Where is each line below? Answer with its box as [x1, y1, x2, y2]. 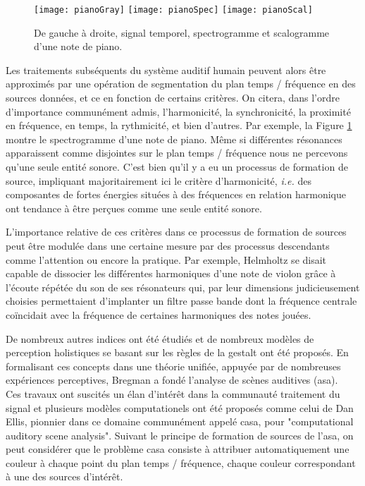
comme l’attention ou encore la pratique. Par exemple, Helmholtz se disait [6, 252, 327, 267]
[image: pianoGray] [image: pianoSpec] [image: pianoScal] [34, 5, 313, 15]
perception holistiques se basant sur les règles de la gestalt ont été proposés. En [6, 345, 349, 360]
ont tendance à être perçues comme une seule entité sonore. [6, 200, 262, 215]
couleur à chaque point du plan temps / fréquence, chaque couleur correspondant [6, 455, 356, 470]
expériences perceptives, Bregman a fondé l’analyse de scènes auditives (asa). [6, 372, 338, 387]
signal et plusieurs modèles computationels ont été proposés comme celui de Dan [6, 400, 354, 415]
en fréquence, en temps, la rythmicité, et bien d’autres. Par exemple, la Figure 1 [6, 118, 352, 133]
